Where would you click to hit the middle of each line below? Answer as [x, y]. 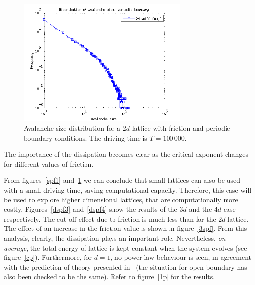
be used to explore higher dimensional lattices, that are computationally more [121, 199]
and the [200, 209]
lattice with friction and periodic [181, 128]
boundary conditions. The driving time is [85, 137]
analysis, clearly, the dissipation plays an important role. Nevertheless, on [115, 238]
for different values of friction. [49, 163]
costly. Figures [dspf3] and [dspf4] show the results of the [91, 209]
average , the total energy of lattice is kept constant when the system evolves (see [126, 247]
